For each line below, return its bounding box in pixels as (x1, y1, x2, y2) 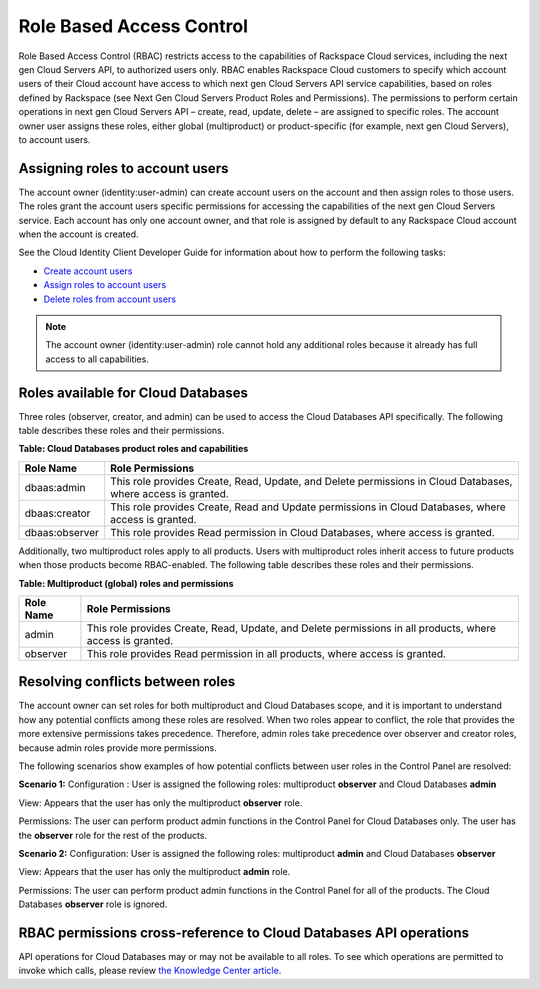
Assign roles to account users (43, 279, 167, 291)
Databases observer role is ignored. (18, 898, 168, 910)
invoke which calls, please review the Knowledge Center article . (18, 965, 282, 977)
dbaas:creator (24, 506, 91, 520)
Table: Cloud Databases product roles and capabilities (18, 443, 249, 455)
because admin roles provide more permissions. (18, 741, 217, 754)
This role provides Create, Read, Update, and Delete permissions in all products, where (86, 621, 497, 635)
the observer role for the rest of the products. (18, 829, 208, 841)
